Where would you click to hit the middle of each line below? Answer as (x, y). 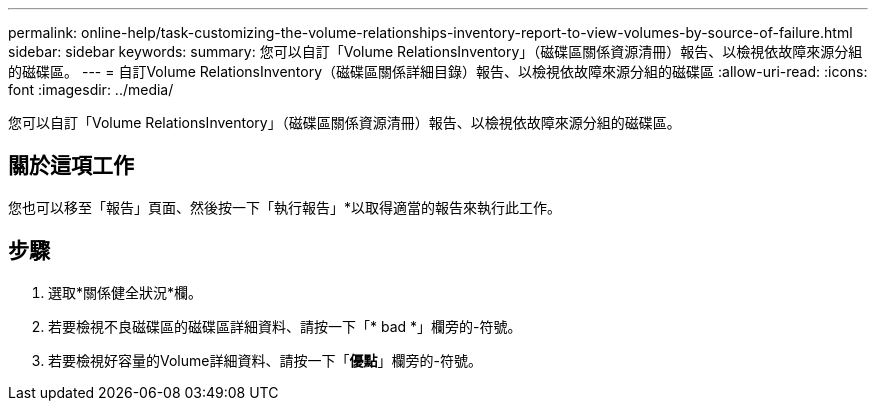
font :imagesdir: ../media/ (91, 89)
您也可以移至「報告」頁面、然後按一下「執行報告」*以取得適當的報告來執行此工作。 (285, 207)
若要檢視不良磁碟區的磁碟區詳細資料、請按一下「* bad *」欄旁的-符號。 (285, 326)
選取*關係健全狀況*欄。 (125, 292)
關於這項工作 (71, 166)
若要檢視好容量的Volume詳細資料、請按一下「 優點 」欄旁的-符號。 (265, 360)
